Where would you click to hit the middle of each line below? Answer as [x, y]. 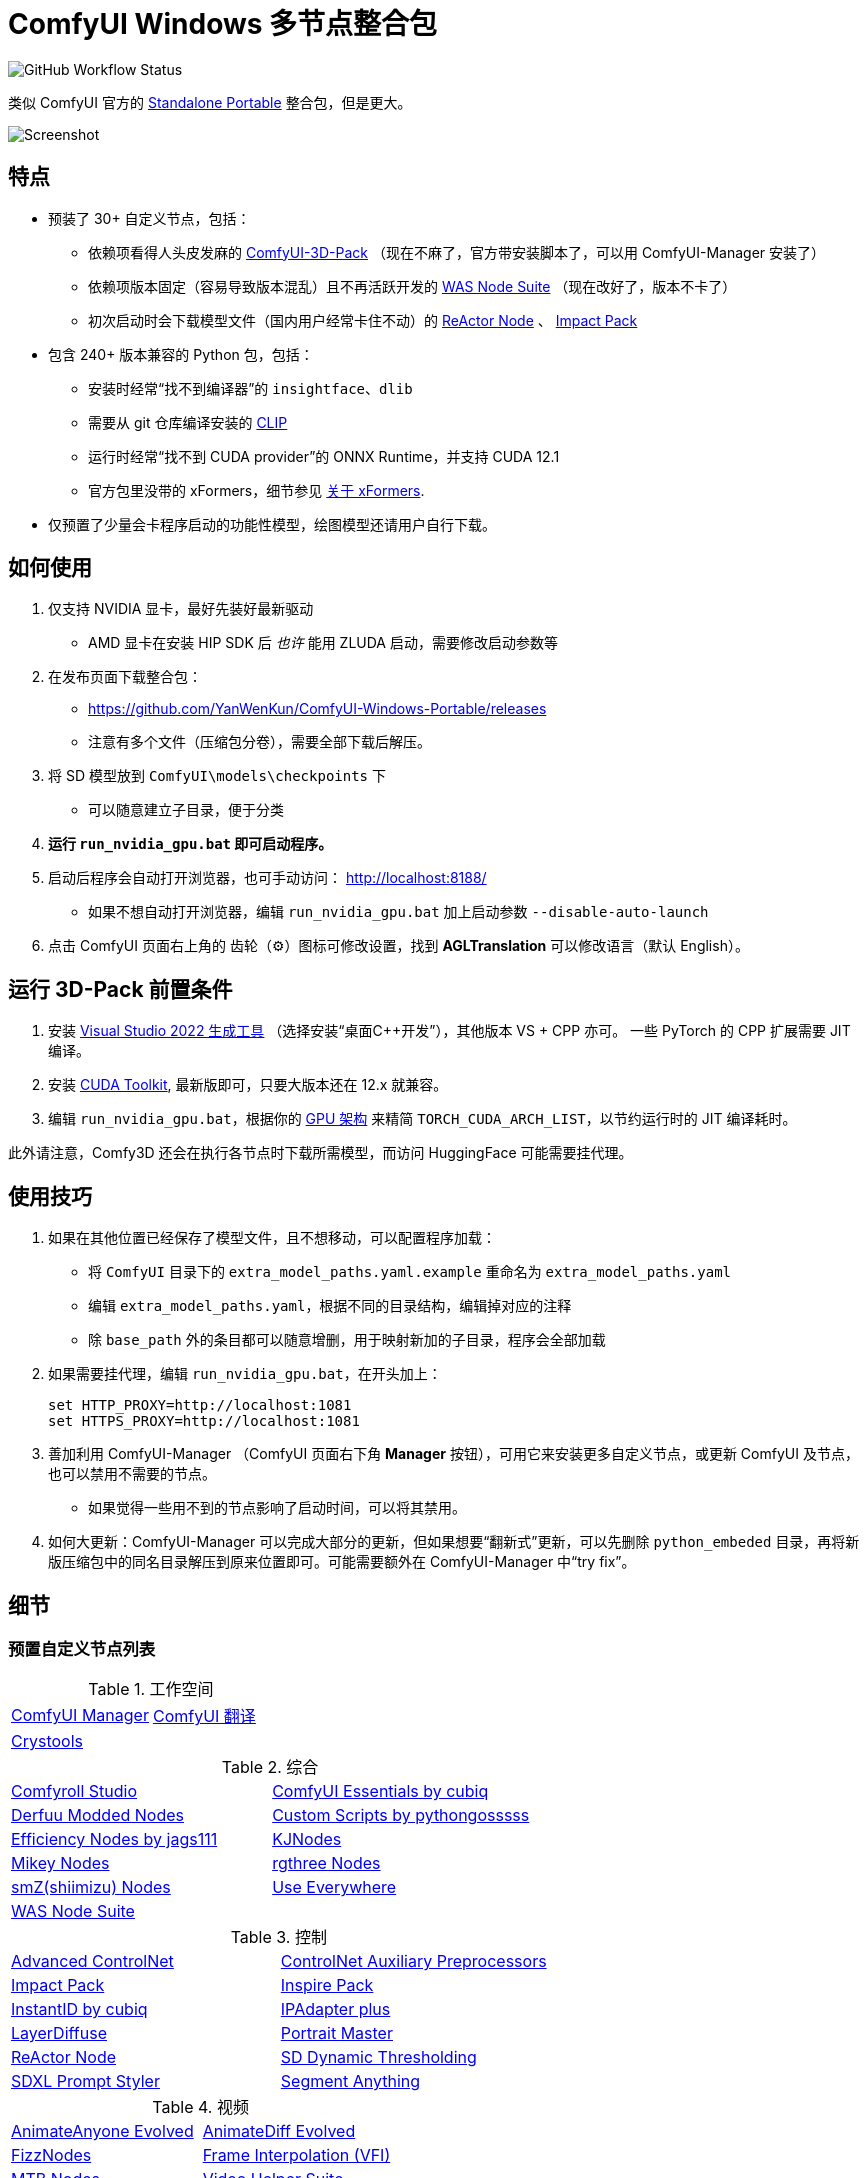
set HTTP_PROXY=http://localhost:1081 [200, 1405]
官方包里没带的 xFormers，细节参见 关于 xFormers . [256, 490]
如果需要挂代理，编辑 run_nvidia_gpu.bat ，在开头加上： [245, 1374]
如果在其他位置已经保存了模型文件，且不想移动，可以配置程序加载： [272, 1238]
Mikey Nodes [60, 1863]
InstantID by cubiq [79, 2009]
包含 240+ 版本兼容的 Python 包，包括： [181, 354]
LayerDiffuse [59, 2033]
